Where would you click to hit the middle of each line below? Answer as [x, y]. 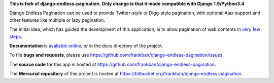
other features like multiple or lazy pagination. [57, 20]
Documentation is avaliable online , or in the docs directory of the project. [86, 46]
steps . [16, 36]
